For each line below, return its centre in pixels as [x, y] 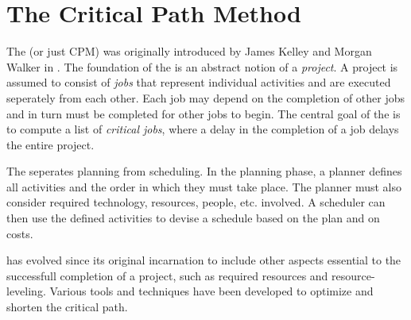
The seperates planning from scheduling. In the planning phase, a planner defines [204, 171]
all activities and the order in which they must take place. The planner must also [204, 186]
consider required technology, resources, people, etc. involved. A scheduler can [196, 202]
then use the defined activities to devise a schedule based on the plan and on [193, 218]
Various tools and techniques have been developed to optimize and [211, 291]
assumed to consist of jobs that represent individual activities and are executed [199, 82]
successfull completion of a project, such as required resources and [167, 275]
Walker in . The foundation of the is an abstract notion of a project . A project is [202, 66]
